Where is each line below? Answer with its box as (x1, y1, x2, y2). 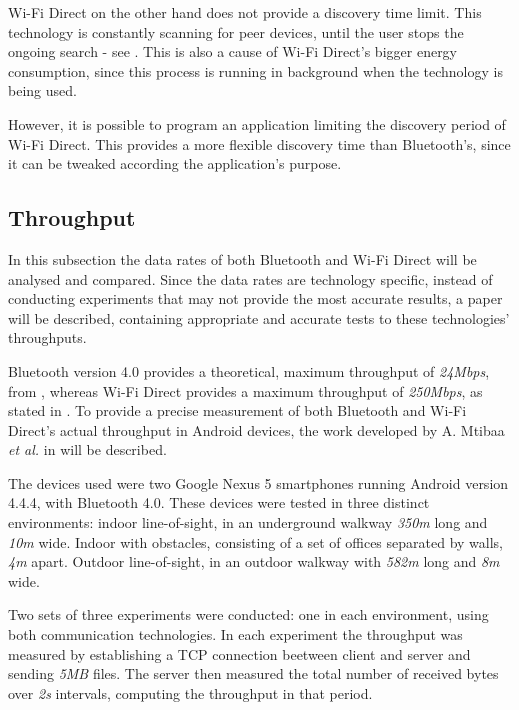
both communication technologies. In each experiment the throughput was (8, 624, 463, 645)
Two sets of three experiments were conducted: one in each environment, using (8, 604, 489, 625)
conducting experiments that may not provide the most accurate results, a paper (8, 288, 503, 309)
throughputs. (8, 327, 87, 348)
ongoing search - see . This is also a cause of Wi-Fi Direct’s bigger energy (8, 41, 458, 62)
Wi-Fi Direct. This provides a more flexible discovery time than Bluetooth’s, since (8, 133, 511, 154)
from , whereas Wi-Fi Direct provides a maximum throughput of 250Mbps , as (8, 380, 483, 401)
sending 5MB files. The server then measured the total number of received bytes (8, 663, 499, 684)
